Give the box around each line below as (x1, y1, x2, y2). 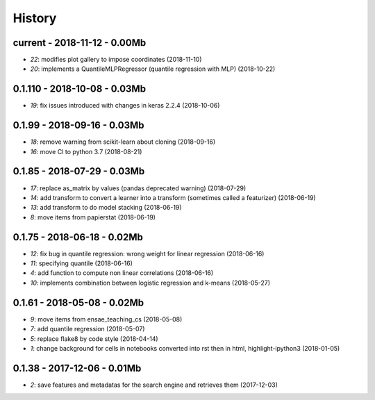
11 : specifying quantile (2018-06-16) (30, 259, 133, 267)
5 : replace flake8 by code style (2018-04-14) (30, 334, 159, 343)
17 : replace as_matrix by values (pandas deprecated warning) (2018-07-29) (30, 184, 247, 192)
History (12, 10, 57, 26)
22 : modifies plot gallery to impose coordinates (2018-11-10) (30, 56, 202, 64)
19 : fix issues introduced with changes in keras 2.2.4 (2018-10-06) (30, 101, 220, 110)
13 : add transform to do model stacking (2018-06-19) (30, 203, 182, 212)
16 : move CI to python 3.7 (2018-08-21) (30, 147, 142, 156)
